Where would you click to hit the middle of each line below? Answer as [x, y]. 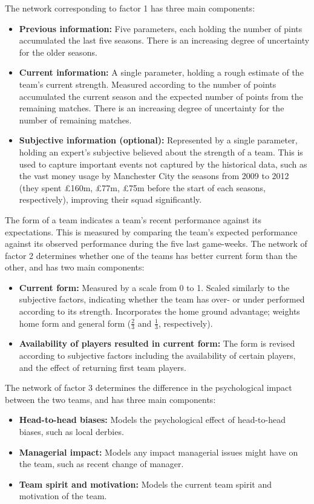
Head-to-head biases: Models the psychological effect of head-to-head [152, 420]
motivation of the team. [63, 496]
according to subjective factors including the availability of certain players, [157, 355]
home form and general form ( [75, 323]
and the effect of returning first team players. [103, 367]
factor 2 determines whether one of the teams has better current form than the [151, 255]
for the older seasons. [58, 52]
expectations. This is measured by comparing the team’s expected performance [151, 231]
